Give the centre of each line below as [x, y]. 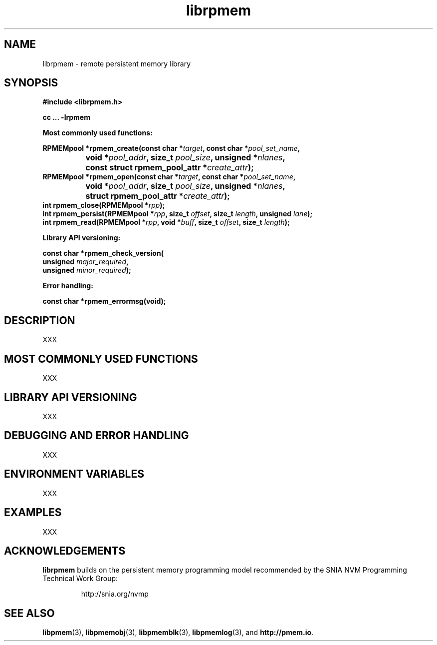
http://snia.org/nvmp [115, 594]
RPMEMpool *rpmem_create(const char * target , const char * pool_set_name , [171, 148]
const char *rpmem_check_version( [103, 253]
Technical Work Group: [80, 579]
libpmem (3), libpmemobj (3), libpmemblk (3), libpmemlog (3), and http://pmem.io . [178, 633]
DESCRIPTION [40, 320]
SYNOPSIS [31, 83]
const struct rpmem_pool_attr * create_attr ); [170, 168]
